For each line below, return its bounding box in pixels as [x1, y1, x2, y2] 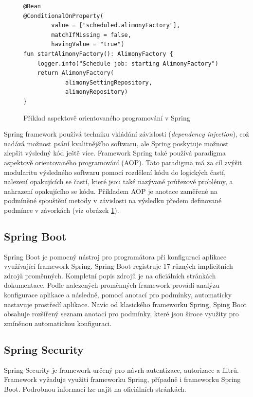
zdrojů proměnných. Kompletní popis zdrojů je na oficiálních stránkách [4, 270, 216, 280]
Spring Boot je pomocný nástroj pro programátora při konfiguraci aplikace [4, 251, 227, 261]
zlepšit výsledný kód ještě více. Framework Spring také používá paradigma [4, 148, 226, 158]
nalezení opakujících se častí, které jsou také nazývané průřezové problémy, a [4, 176, 233, 187]
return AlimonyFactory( [37, 69, 114, 77]
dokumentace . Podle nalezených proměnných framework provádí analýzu [4, 280, 219, 290]
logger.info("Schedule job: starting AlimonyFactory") [37, 60, 218, 67]
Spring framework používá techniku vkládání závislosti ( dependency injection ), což [4, 129, 249, 139]
